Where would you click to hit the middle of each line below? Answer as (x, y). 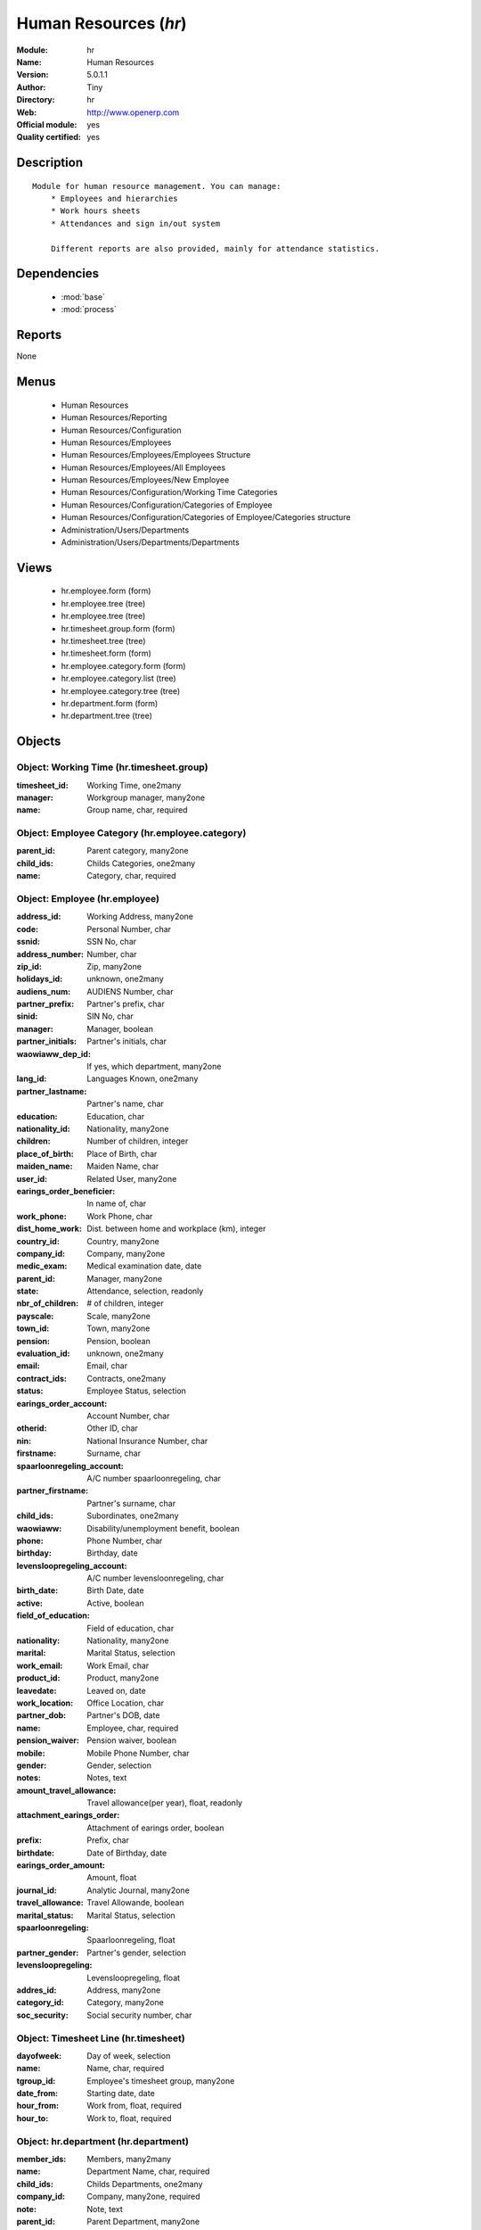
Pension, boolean (118, 1341)
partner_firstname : (53, 1491)
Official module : (47, 124)
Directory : (36, 100)
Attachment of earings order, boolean (155, 1828)
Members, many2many (129, 2159)
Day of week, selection (129, 2055)
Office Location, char (126, 1703)
